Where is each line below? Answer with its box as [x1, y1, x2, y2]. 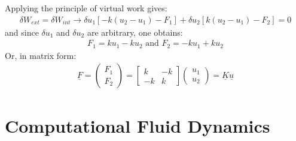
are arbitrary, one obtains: [87, 26, 183, 38]
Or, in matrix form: [5, 49, 77, 61]
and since [5, 26, 39, 38]
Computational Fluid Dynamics [5, 113, 270, 137]
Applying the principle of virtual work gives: [5, 2, 167, 14]
